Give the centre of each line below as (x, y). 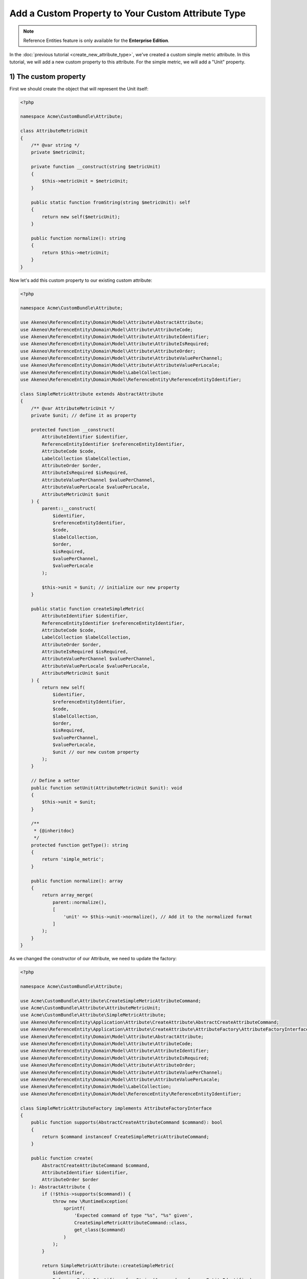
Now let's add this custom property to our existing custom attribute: (81, 280)
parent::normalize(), (80, 902)
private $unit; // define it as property (84, 415)
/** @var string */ (56, 145)
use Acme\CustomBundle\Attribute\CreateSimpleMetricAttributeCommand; (111, 1001)
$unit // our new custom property (96, 752)
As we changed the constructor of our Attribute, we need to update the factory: (93, 959)
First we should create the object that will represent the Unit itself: (79, 89)
